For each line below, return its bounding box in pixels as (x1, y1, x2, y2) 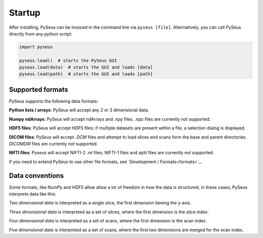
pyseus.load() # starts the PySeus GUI (19, 57, 117, 63)
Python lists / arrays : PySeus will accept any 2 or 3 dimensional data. (9, 107, 150, 113)
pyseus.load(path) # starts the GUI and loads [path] (19, 71, 153, 77)
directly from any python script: (9, 31, 73, 37)
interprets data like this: (9, 191, 56, 197)
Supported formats (9, 85, 68, 93)
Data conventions (9, 171, 64, 180)
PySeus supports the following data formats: (9, 98, 98, 104)
